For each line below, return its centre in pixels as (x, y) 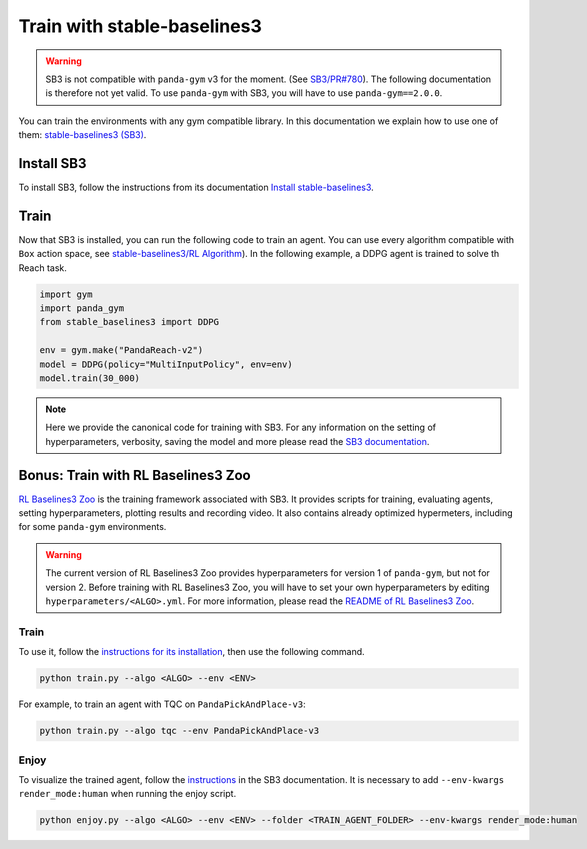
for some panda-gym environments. (92, 527)
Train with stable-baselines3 (140, 26)
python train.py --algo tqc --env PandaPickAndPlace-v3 (179, 731)
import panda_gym (82, 308)
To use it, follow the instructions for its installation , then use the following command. (191, 652)
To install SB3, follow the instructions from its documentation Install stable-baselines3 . (196, 187)
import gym (66, 294)
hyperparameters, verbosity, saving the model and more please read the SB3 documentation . (237, 441)
